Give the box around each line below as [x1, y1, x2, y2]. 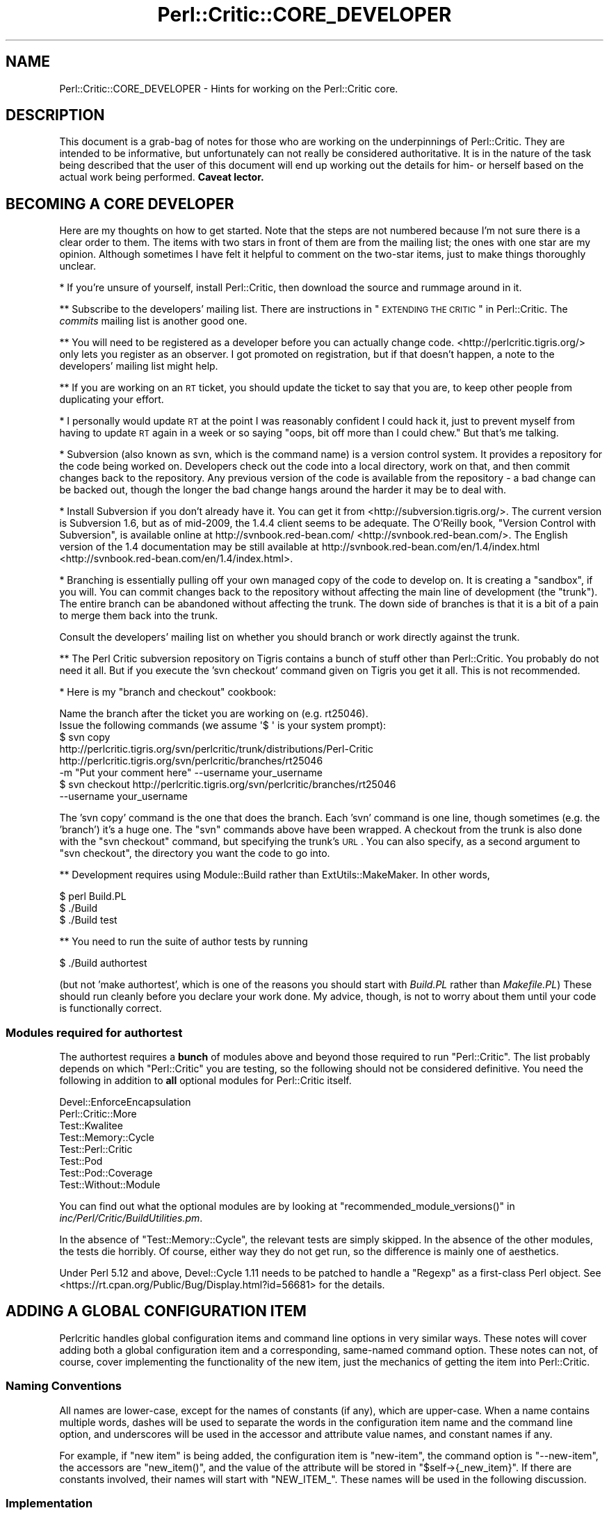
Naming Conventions [6, 1379, 122, 1393]
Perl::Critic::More [59, 1108, 137, 1120]
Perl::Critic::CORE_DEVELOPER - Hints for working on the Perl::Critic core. [59, 82, 398, 95]
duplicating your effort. [59, 393, 164, 406]
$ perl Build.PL [59, 890, 127, 903]
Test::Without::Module [59, 1179, 161, 1191]
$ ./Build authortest [59, 957, 147, 969]
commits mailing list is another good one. [59, 315, 247, 327]
